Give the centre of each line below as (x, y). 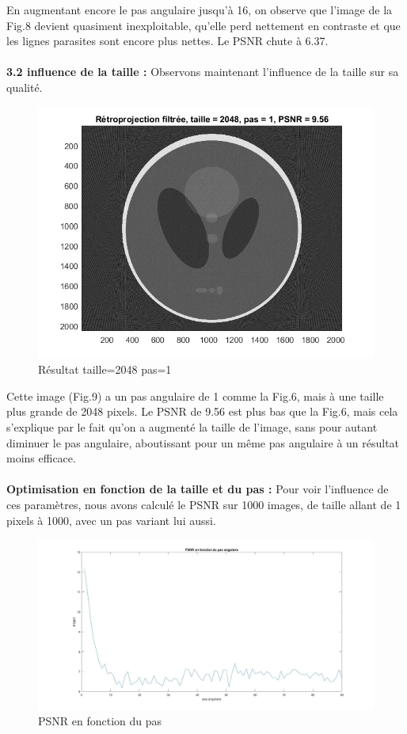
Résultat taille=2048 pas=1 (105, 369)
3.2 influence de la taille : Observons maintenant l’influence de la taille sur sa (203, 72)
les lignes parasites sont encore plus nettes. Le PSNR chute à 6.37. (167, 41)
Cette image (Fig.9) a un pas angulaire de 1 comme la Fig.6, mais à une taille (195, 396)
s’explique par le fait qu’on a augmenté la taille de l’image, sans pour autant (192, 426)
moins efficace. (41, 458)
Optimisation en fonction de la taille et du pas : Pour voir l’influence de (198, 489)
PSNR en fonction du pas (100, 721)
